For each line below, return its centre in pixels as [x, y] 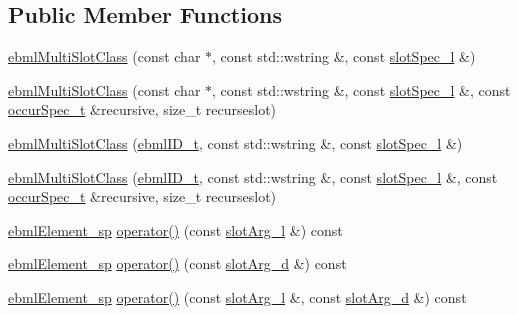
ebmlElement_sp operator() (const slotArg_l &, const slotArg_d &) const [237, 296]
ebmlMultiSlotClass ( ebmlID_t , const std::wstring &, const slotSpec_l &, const [253, 176]
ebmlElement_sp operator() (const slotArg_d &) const [177, 263]
